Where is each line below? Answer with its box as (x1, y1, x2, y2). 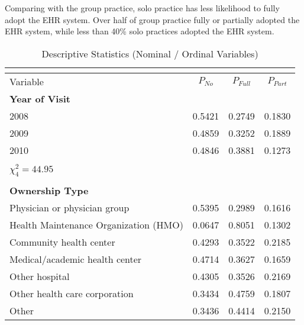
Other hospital (9, 269, 70, 283)
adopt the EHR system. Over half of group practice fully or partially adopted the (5, 13, 300, 25)
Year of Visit (9, 91, 70, 105)
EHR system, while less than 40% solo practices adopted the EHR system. (5, 25, 274, 37)
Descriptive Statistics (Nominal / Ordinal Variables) (41, 46, 258, 60)
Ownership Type (9, 183, 89, 197)
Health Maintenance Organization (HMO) (9, 217, 183, 231)
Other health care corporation (9, 286, 134, 300)
